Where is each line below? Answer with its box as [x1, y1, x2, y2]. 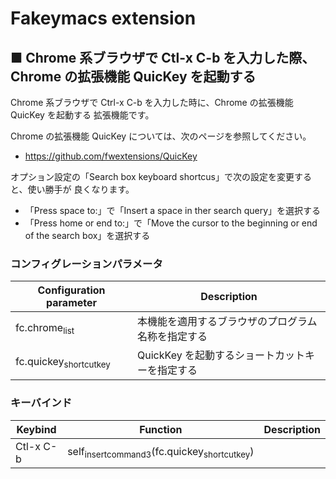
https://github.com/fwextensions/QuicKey [24, 150, 198, 162]
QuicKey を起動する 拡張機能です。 [10, 109, 155, 121]
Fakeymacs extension [10, 7, 197, 30]
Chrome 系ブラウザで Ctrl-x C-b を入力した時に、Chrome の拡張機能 [10, 97, 294, 108]
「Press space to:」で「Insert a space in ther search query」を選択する [24, 205, 322, 216]
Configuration [37, 283, 106, 297]
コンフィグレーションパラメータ [10, 257, 163, 271]
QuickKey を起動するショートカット [137, 348, 305, 362]
